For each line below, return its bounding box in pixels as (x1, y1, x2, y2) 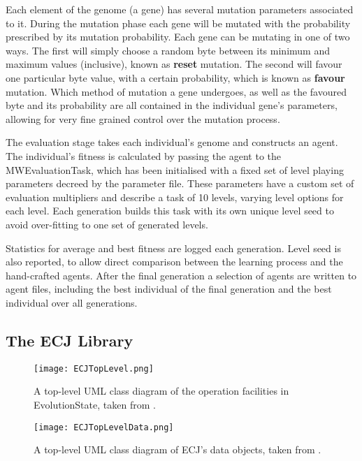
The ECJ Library (6, 329, 133, 351)
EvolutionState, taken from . (34, 397, 156, 411)
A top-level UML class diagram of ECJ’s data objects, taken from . (34, 442, 321, 457)
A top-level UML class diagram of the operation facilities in (34, 383, 289, 398)
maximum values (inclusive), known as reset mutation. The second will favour (6, 57, 342, 71)
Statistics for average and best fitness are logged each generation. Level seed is (6, 240, 341, 255)
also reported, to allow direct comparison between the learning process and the (6, 254, 343, 269)
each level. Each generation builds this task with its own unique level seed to (6, 203, 334, 218)
